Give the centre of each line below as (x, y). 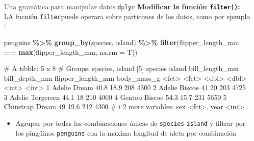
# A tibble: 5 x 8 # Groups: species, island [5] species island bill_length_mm (121, 68)
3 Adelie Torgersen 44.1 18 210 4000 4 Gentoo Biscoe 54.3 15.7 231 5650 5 (115, 97)
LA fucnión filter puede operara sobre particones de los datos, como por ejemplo (127, 16)
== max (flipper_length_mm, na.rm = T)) (71, 52)
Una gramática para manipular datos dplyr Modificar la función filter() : (122, 6)
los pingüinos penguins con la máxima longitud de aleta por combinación (126, 132)
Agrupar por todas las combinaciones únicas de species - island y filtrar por (130, 123)
